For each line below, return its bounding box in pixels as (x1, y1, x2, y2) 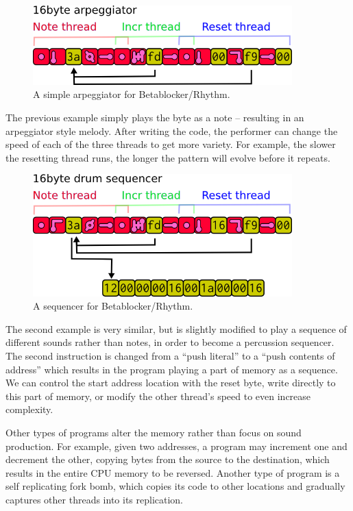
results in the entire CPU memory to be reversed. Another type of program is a (5, 465, 340, 479)
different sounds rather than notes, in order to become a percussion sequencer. (5, 335, 334, 349)
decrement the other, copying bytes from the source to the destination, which (5, 452, 330, 466)
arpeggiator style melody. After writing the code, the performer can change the (5, 123, 338, 138)
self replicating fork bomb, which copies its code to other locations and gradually (5, 479, 345, 493)
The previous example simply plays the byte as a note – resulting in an (5, 110, 304, 124)
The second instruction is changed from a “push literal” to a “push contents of (5, 348, 335, 362)
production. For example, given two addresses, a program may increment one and (5, 438, 348, 453)
